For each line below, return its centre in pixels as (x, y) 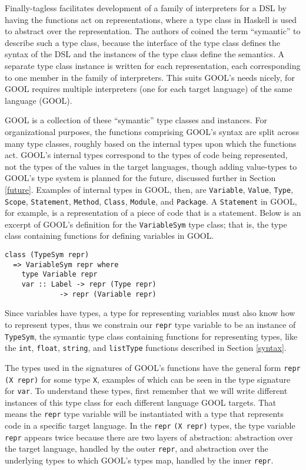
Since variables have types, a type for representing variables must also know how (150, 313)
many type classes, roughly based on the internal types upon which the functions (151, 143)
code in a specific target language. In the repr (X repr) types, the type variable (150, 425)
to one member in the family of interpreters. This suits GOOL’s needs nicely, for (150, 77)
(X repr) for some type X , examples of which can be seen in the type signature (148, 379)
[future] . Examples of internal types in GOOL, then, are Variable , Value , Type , (149, 189)
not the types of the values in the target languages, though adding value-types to (151, 166)
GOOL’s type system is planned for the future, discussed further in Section (140, 178)
